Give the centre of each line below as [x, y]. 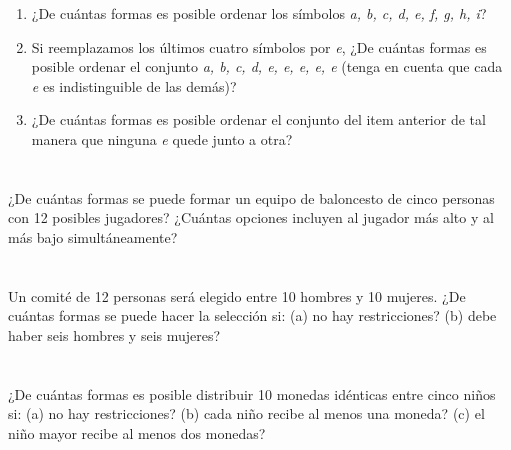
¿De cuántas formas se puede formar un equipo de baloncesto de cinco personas [251, 197]
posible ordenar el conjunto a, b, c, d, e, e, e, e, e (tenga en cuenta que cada [267, 66]
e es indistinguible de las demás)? [134, 85]
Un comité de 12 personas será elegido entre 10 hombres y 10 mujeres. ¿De [237, 295]
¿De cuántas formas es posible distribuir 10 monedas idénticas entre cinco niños [252, 393]
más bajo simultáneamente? [93, 236]
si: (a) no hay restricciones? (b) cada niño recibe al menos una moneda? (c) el [246, 413]
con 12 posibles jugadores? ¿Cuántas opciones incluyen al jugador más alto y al [251, 217]
